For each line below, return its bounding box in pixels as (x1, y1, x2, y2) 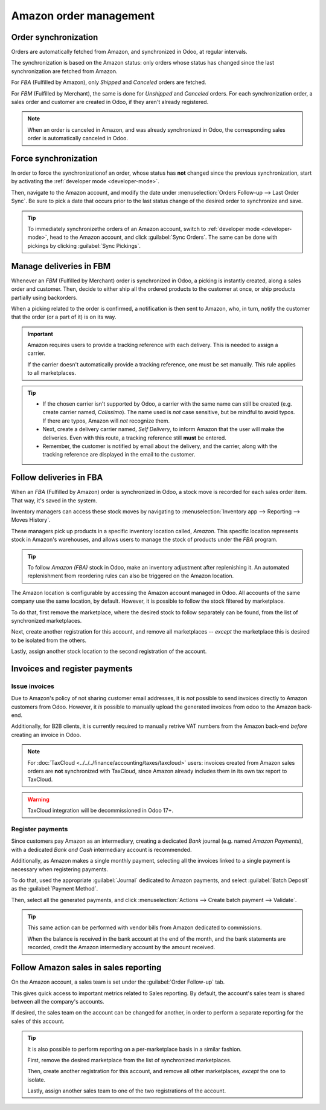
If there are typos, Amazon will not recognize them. (42, 417, 170, 424)
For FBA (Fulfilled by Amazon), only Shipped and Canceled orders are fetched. (11, 79, 206, 86)
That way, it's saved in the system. (11, 496, 97, 504)
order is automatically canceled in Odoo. (27, 135, 129, 142)
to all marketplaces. (27, 369, 77, 377)
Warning (27, 796, 50, 803)
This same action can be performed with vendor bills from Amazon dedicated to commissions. (27, 924, 262, 931)
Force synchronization (11, 154, 98, 163)
